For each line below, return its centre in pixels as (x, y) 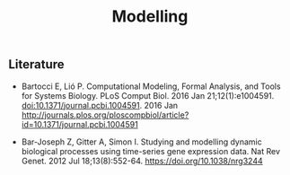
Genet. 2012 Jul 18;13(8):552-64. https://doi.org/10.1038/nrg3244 (142, 161)
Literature (36, 65)
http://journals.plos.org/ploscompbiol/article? (105, 115)
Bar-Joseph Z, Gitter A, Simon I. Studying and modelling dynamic (141, 142)
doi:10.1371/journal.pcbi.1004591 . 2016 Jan (100, 105)
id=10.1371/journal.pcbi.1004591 (79, 124)
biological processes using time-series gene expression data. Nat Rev (150, 151)
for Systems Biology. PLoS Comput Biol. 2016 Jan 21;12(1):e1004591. (148, 95)
